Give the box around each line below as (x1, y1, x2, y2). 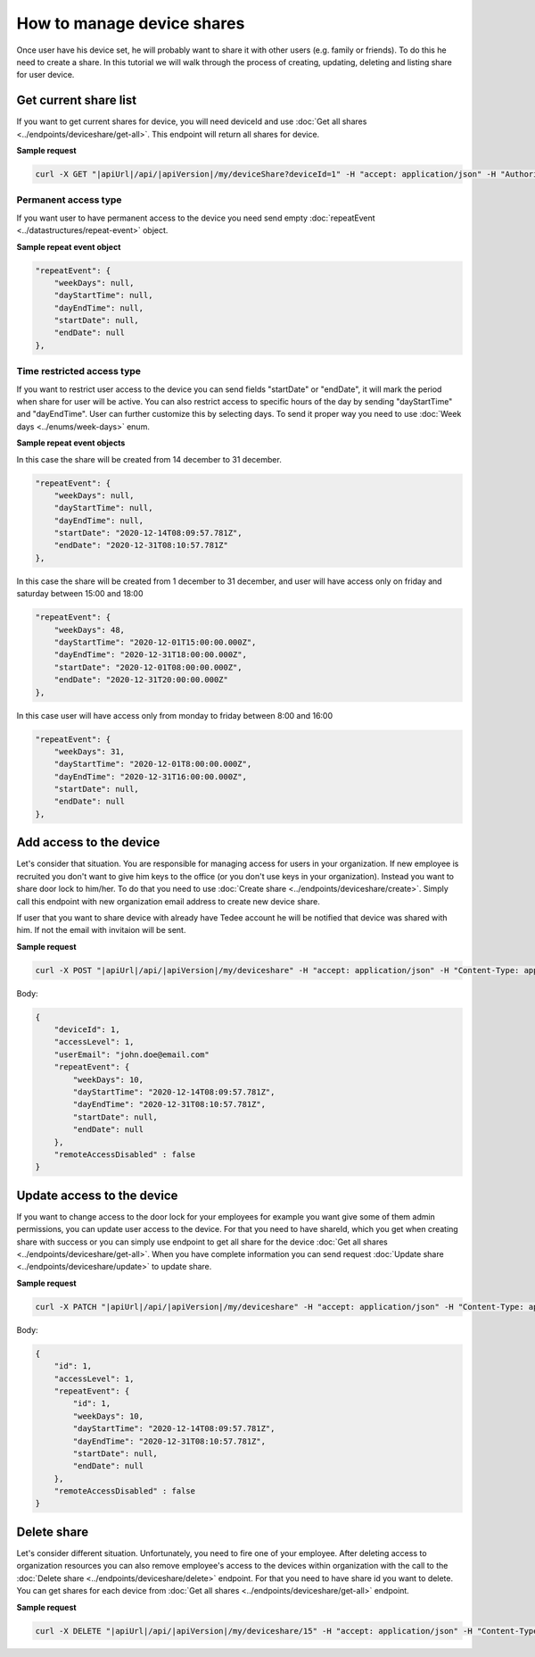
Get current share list (16, 93, 137, 108)
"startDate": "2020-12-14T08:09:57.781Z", (53, 528, 243, 538)
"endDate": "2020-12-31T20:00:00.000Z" (53, 675, 229, 685)
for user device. (16, 70, 75, 80)
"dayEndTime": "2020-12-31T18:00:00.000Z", (53, 650, 247, 660)
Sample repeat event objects (16, 437, 126, 448)
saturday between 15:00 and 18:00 (16, 588, 144, 599)
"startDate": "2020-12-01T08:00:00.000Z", (53, 662, 243, 672)
